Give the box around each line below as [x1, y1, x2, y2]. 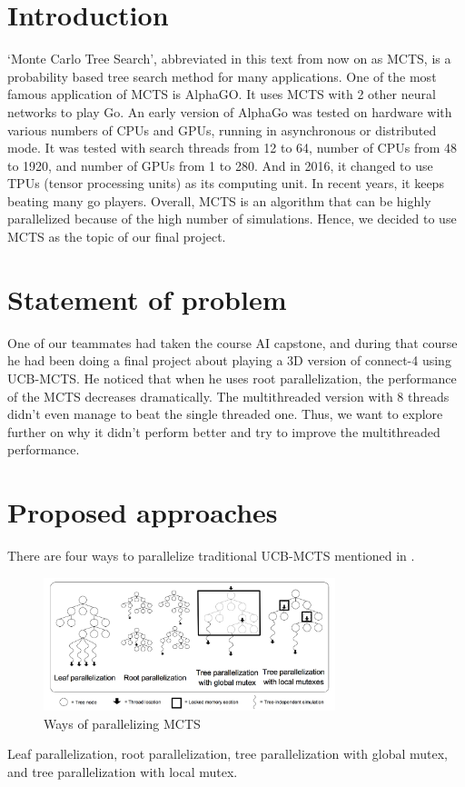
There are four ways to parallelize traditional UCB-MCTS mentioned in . [7, 546, 415, 565]
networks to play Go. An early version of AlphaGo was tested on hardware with [7, 102, 452, 121]
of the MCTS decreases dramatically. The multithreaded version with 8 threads [7, 386, 450, 405]
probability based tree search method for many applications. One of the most [7, 66, 437, 85]
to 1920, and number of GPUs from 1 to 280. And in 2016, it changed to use [7, 155, 433, 174]
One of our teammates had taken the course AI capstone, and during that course [7, 333, 458, 352]
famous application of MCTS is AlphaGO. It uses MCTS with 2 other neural [7, 85, 436, 104]
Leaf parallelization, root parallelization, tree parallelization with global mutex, [7, 744, 448, 763]
